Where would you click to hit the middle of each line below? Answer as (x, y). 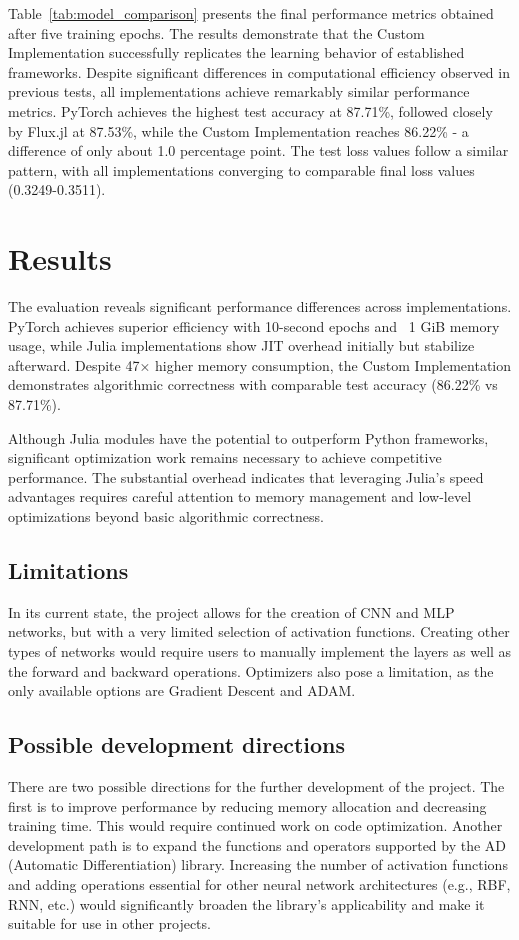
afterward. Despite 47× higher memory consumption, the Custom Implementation (260, 364)
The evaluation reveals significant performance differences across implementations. (260, 306)
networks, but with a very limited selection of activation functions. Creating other (259, 631)
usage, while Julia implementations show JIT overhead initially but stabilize (241, 345)
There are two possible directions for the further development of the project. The (256, 785)
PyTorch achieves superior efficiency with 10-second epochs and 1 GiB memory (254, 325)
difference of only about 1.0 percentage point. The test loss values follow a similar (258, 150)
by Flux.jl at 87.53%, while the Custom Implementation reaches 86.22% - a (238, 130)
